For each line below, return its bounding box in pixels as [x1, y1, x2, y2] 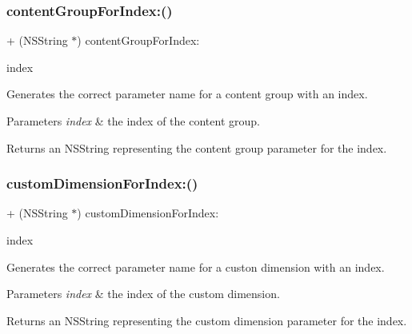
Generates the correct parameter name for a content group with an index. [6, 85, 368, 102]
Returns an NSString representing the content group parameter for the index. [6, 139, 387, 156]
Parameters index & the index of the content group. [6, 113, 260, 129]
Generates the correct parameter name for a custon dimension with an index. [6, 258, 385, 275]
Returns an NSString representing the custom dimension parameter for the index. [6, 312, 407, 328]
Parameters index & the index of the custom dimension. [6, 285, 280, 302]
